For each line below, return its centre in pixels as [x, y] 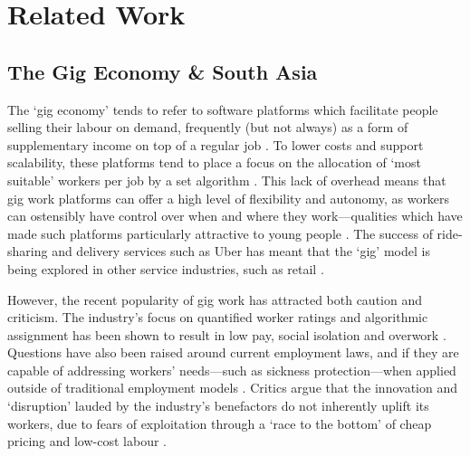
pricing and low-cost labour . [87, 441]
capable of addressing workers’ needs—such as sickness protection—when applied [232, 370]
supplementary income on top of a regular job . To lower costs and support [216, 144]
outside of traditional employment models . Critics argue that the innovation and [232, 388]
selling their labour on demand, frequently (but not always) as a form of [208, 127]
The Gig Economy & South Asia [163, 71]
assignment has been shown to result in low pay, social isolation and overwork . [227, 334]
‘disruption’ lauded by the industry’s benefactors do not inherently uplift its [218, 406]
